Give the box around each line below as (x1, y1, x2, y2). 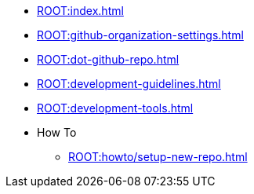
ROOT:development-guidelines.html (37, 77, 221, 90)
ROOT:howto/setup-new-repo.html (68, 150, 248, 163)
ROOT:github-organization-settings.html (37, 28, 244, 42)
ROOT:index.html (37, 4, 124, 17)
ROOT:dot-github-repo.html (37, 53, 180, 66)
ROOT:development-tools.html (37, 101, 194, 115)
